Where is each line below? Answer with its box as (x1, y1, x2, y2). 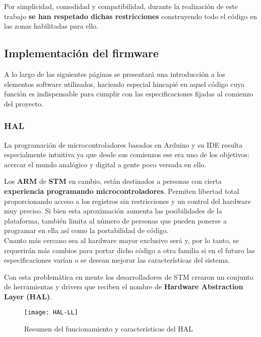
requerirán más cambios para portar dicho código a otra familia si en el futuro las (4, 245, 255, 255)
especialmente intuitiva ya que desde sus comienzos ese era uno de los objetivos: (4, 149, 249, 160)
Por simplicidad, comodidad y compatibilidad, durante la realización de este (4, 1, 238, 11)
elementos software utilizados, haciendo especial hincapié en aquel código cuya (4, 78, 245, 89)
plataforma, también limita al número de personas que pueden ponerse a (4, 215, 227, 226)
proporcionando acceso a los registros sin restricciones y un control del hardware (4, 195, 251, 206)
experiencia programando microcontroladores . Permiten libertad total (4, 185, 239, 196)
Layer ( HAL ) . (4, 291, 52, 301)
